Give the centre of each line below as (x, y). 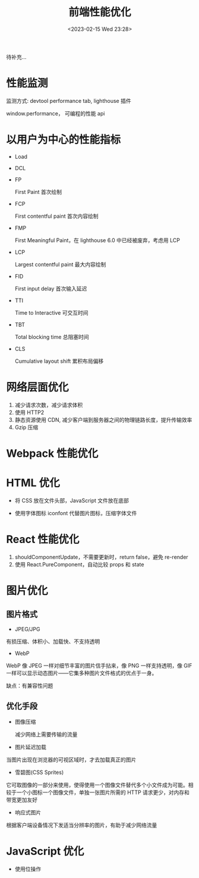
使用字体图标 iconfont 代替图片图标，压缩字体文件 (76, 513)
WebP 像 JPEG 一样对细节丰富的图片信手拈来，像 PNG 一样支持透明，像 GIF (99, 665)
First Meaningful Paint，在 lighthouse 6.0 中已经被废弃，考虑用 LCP (97, 240)
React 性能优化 (43, 540)
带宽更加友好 (22, 799)
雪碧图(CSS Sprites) (39, 772)
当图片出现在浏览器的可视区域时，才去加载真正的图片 (71, 760)
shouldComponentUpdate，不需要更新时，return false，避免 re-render (101, 557)
